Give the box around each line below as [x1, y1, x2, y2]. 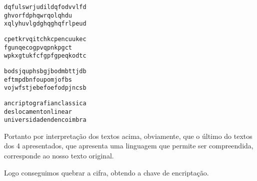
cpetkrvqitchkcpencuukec [4, 35, 86, 43]
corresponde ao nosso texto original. [4, 150, 114, 161]
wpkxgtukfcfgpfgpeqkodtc [4, 52, 86, 60]
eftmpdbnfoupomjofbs [4, 76, 72, 83]
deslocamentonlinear [4, 108, 72, 115]
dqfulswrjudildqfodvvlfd [4, 4, 86, 11]
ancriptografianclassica [4, 99, 86, 107]
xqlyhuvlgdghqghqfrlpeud [4, 20, 86, 28]
